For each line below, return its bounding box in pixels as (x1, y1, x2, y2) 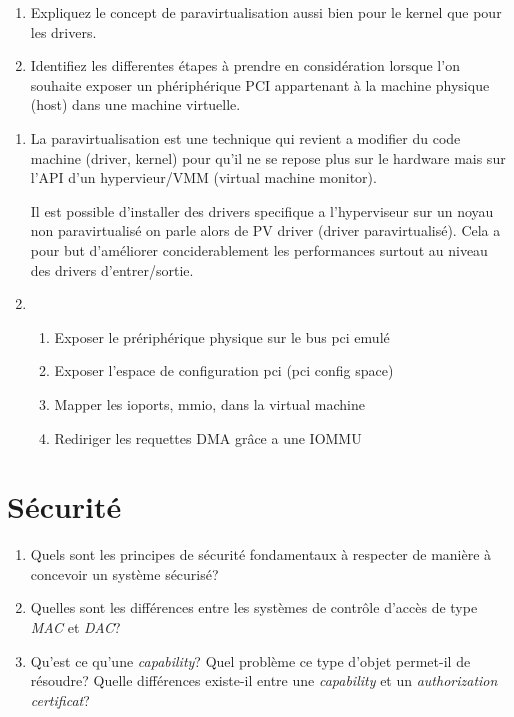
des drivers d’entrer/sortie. (30, 259, 194, 280)
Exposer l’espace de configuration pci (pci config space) (54, 360, 394, 381)
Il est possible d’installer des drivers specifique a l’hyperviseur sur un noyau (30, 200, 494, 221)
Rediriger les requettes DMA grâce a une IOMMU (54, 427, 362, 448)
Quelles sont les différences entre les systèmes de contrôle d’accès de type (30, 597, 478, 618)
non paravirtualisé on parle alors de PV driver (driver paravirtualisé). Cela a (30, 220, 501, 241)
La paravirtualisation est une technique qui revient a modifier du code (30, 127, 461, 148)
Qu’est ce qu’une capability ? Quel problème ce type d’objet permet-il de (30, 650, 471, 671)
